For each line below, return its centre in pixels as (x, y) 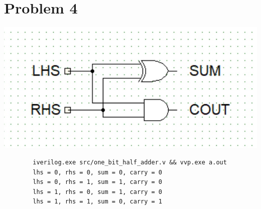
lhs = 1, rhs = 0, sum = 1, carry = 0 (97, 192)
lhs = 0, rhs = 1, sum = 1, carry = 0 (97, 182)
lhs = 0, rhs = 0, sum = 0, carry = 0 (97, 172)
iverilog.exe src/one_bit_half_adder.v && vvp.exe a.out (130, 162)
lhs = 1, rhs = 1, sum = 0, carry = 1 (97, 202)
